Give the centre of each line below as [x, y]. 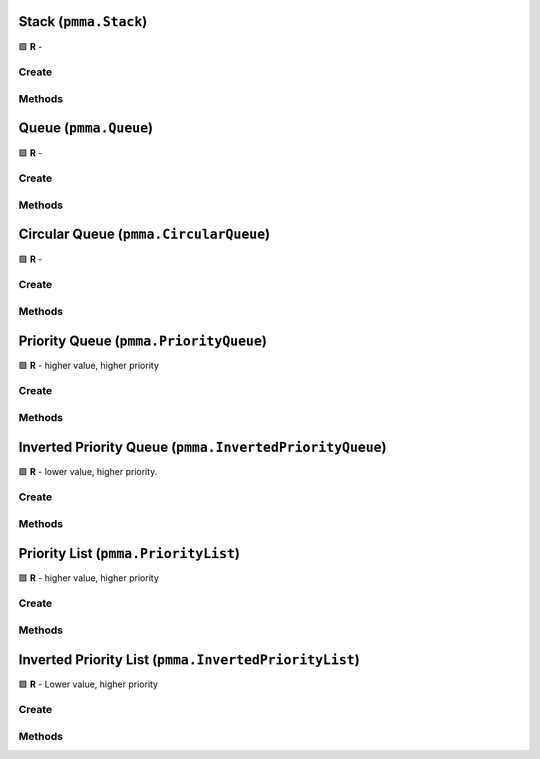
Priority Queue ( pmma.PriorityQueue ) [142, 340]
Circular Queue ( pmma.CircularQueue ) [144, 234]
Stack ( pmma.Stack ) [83, 21]
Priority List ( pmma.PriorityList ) [129, 553]
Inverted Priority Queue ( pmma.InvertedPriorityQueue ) [202, 446]
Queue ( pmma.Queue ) [86, 128]
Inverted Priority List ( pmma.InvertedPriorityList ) [189, 659]
